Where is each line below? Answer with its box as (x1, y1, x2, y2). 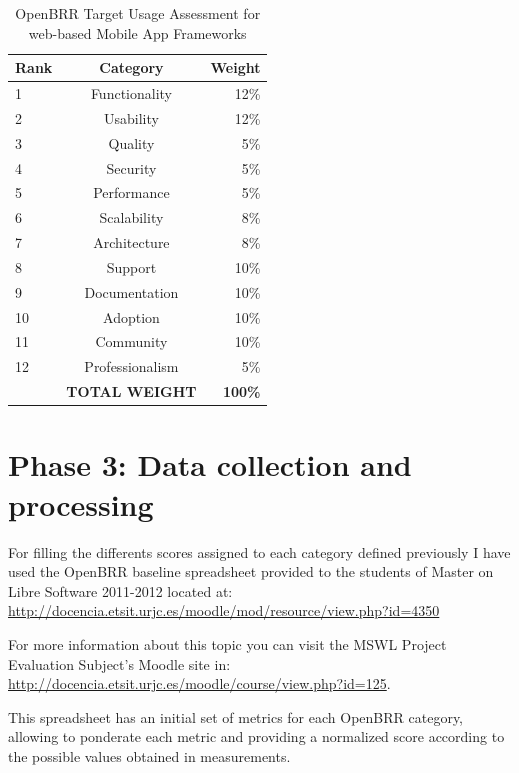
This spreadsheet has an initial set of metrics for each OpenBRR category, (8, 706, 463, 727)
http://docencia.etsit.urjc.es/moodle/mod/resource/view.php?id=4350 (8, 600, 440, 621)
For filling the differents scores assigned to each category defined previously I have (8, 541, 511, 562)
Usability (103, 107, 159, 128)
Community (95, 331, 168, 352)
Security (106, 157, 157, 178)
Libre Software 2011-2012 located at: (8, 580, 233, 601)
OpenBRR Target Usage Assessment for (15, 3, 261, 23)
